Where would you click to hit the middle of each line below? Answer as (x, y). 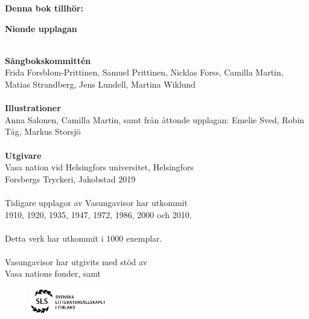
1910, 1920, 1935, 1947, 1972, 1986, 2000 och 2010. (98, 214)
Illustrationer (33, 108)
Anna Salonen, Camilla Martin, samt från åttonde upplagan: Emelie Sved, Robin (155, 119)
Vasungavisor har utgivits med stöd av (76, 261)
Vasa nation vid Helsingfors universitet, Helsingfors (99, 167)
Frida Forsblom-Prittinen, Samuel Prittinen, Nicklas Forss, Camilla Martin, (144, 72)
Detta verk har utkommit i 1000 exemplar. (84, 238)
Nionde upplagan (41, 28)
